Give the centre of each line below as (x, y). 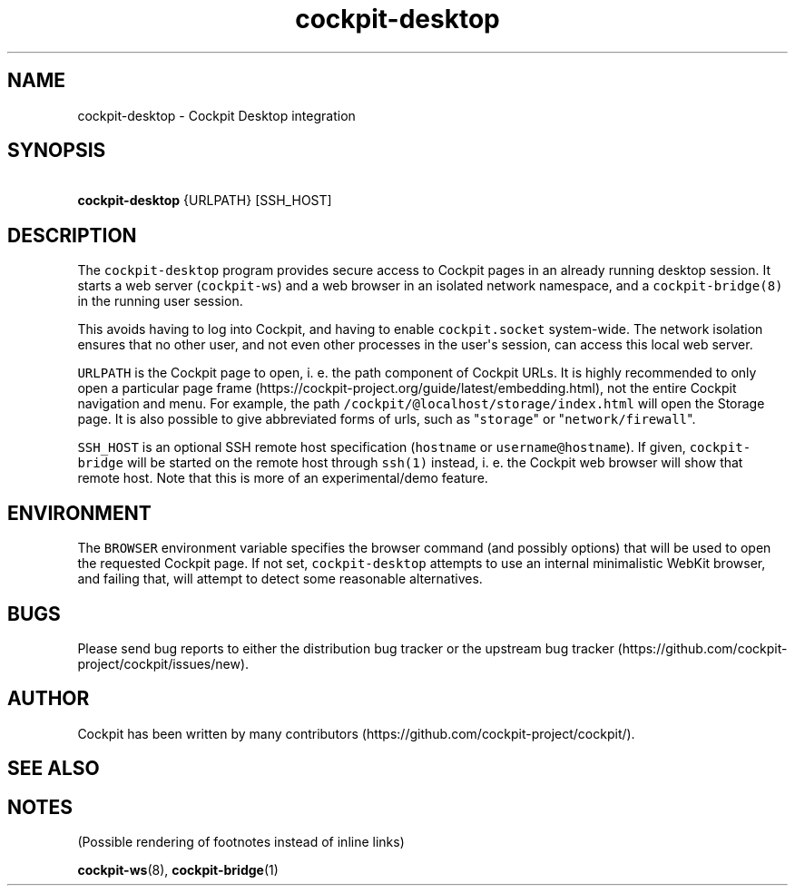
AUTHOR (49, 699)
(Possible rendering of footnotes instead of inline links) (241, 842)
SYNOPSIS (57, 151)
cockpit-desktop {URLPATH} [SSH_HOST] (205, 201)
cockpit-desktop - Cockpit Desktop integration (216, 115)
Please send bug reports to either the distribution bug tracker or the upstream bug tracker (346, 648)
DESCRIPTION (72, 235)
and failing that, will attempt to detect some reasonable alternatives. (280, 579)
